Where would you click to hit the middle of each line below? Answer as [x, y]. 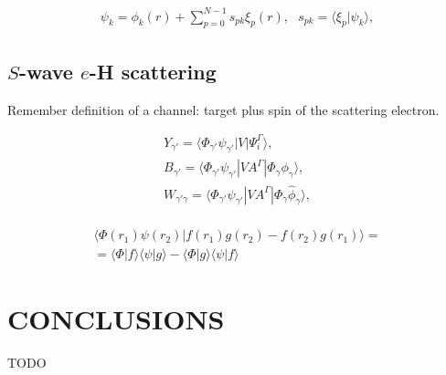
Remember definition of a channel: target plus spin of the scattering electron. [223, 109]
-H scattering [153, 71]
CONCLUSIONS [116, 318]
